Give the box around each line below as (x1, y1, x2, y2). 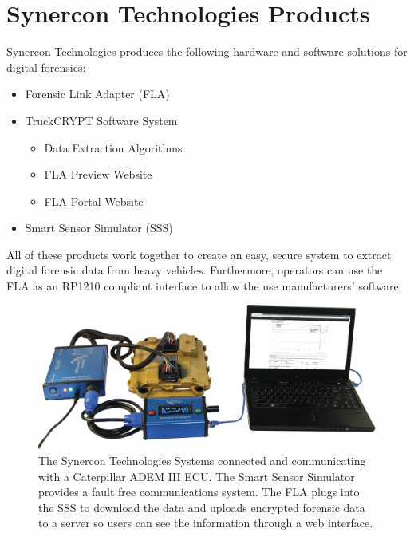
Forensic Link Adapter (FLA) (25, 85, 170, 102)
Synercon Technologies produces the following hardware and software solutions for (6, 43, 408, 60)
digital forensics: (6, 58, 86, 75)
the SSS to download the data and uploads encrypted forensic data (38, 499, 365, 515)
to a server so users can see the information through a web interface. (38, 514, 373, 531)
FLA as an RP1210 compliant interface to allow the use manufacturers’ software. (6, 278, 402, 294)
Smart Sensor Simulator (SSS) (25, 219, 173, 236)
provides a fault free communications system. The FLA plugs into (38, 483, 360, 500)
